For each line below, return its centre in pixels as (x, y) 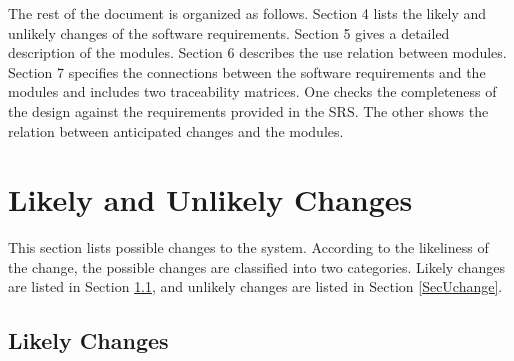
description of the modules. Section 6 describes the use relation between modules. (257, 52)
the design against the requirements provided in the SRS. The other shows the (248, 110)
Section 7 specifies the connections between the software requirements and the (247, 71)
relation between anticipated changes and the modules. (176, 130)
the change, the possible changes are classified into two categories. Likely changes (256, 266)
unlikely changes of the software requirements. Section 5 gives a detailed (229, 32)
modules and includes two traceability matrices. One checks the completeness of (252, 91)
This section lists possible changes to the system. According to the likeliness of (248, 247)
